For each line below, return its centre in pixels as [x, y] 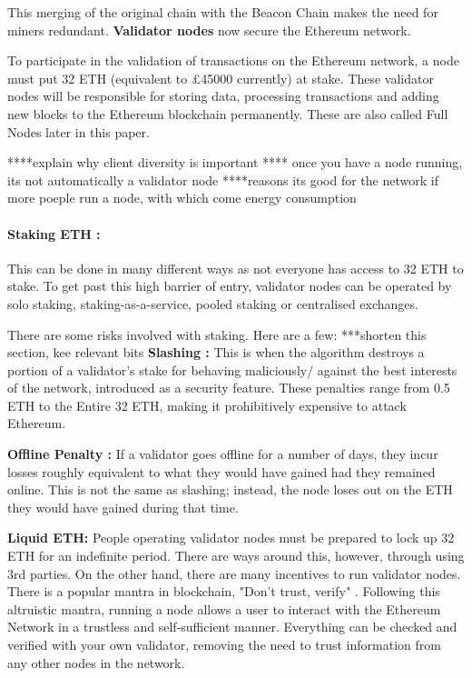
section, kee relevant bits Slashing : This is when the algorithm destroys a [216, 352]
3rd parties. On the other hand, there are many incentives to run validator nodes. [234, 573]
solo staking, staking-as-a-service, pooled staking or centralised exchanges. [213, 303]
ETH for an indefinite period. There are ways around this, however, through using [236, 556]
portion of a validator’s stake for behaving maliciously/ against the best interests [232, 369]
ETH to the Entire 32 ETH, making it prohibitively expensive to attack [207, 405]
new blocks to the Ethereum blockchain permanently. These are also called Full [228, 113]
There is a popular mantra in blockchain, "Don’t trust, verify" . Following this [224, 591]
